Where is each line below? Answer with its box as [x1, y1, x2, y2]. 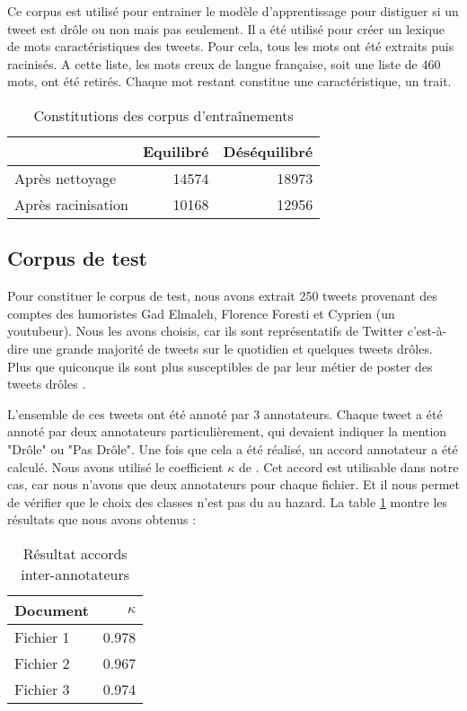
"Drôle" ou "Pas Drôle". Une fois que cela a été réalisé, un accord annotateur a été [7, 439, 458, 458]
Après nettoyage [14, 167, 117, 189]
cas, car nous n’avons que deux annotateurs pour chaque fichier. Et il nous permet [7, 475, 461, 494]
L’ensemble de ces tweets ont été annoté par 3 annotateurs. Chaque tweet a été [7, 404, 443, 423]
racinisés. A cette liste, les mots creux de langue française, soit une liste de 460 [7, 54, 441, 73]
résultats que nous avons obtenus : [7, 510, 197, 529]
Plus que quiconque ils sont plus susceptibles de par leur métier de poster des [7, 356, 433, 375]
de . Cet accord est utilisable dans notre [238, 457, 459, 476]
